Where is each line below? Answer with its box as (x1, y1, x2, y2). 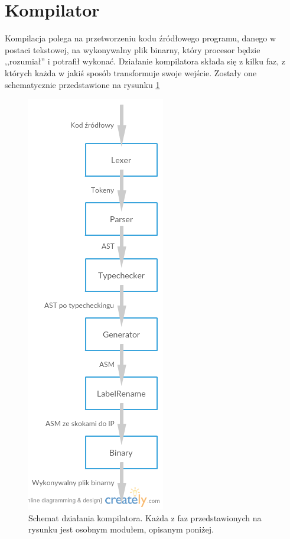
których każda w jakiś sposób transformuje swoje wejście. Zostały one (5, 66, 257, 79)
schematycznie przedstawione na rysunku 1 (5, 78, 160, 90)
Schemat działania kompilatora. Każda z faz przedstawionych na (28, 511, 262, 524)
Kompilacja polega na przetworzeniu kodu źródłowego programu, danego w (5, 32, 276, 44)
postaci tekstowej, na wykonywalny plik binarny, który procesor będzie (5, 43, 260, 56)
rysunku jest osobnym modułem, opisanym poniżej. (28, 523, 214, 535)
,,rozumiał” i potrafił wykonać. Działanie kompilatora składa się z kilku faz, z (5, 55, 286, 67)
